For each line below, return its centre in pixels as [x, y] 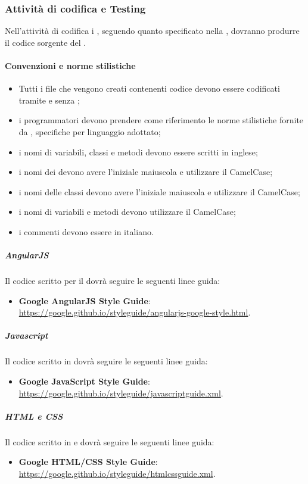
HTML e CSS [34, 416]
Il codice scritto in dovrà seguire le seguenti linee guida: [106, 361]
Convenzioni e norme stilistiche [70, 65]
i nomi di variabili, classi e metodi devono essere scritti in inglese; [138, 152]
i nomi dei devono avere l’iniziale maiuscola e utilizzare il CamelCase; [146, 172]
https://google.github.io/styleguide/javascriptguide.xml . [121, 393]
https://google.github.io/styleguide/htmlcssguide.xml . [117, 473]
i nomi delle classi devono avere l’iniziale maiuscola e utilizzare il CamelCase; [159, 191]
